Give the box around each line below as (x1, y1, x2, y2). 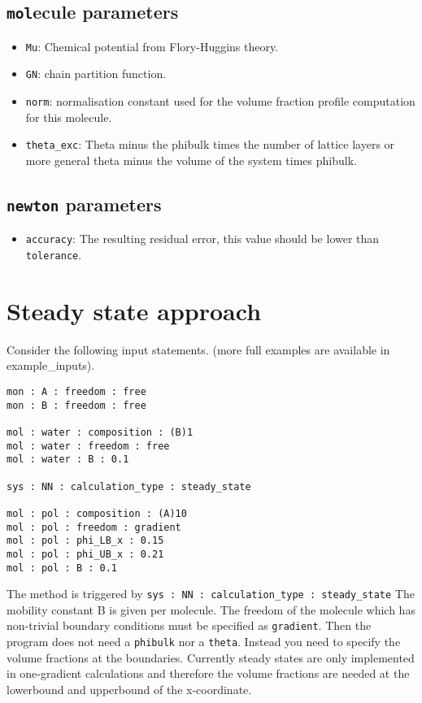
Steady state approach (7, 293, 262, 327)
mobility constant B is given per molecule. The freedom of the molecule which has (7, 601, 415, 618)
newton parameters (7, 191, 162, 216)
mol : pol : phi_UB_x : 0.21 (7, 548, 164, 560)
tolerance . (25, 246, 82, 263)
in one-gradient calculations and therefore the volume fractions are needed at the (7, 665, 410, 682)
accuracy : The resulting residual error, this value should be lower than (25, 230, 380, 247)
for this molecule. (25, 108, 112, 125)
